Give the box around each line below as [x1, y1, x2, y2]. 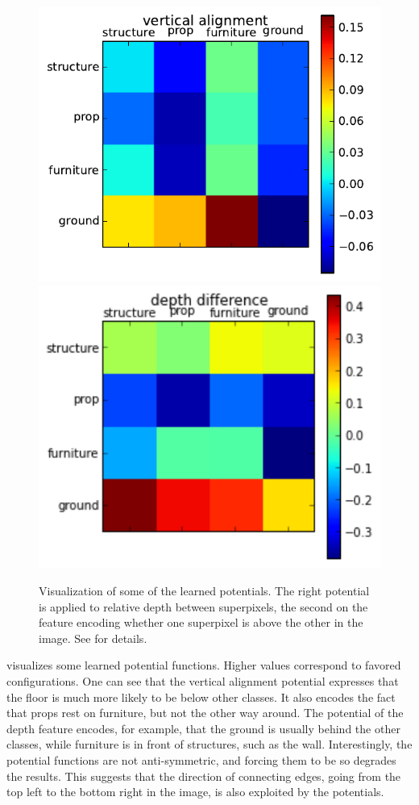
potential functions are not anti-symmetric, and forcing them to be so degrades [6, 751, 396, 768]
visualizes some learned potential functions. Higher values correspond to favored [6, 657, 401, 674]
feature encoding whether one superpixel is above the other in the [39, 614, 363, 631]
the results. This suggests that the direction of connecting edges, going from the [6, 767, 401, 784]
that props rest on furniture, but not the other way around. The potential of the [6, 704, 404, 721]
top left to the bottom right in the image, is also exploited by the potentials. [6, 783, 384, 800]
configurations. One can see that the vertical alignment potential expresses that [6, 672, 399, 689]
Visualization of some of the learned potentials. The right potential [39, 582, 370, 599]
